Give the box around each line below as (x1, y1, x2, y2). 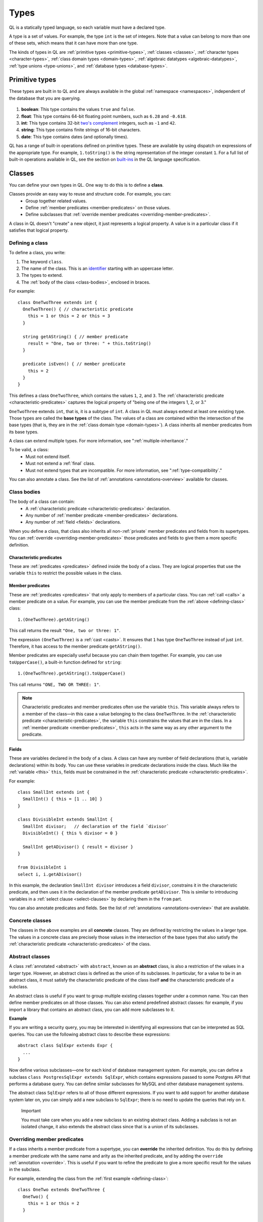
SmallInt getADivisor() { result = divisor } (22, 844, 133, 850)
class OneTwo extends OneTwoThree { (18, 1187, 105, 1193)
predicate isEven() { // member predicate (22, 361, 126, 367)
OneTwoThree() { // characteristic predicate (22, 306, 133, 312)
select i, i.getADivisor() (18, 872, 82, 877)
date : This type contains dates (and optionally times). (21, 133, 129, 139)
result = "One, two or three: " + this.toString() (27, 341, 151, 346)
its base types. (9, 429, 39, 435)
